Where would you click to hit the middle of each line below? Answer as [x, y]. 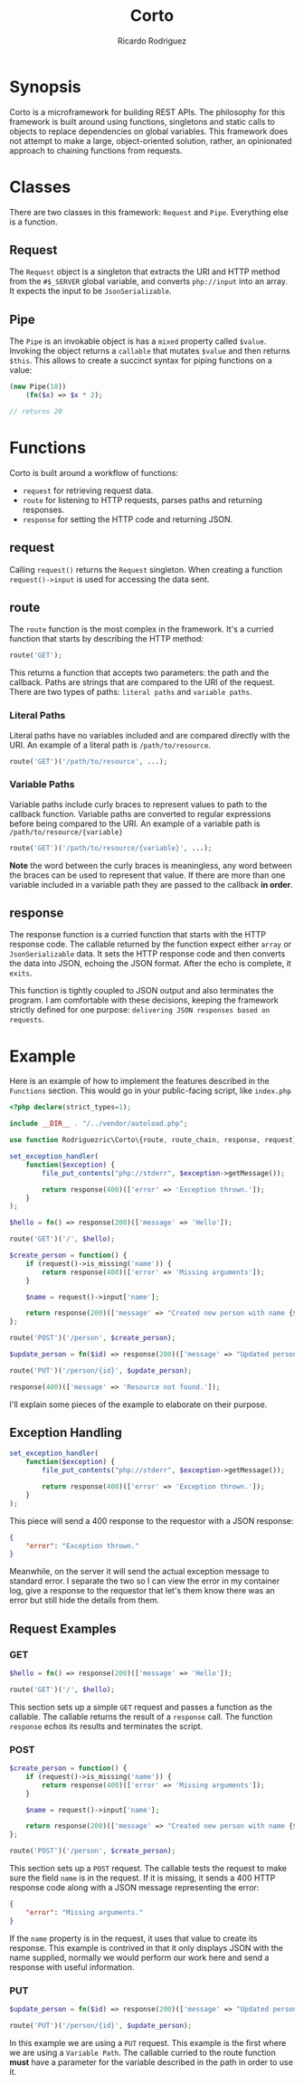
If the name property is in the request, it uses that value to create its [133, 1938]
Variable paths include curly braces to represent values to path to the [138, 804]
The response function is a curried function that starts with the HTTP [138, 935]
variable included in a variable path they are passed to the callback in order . [152, 884]
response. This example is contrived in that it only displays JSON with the [146, 1947]
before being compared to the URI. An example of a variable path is [135, 823]
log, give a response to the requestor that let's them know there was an [142, 1591]
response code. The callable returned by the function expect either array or [151, 944]
